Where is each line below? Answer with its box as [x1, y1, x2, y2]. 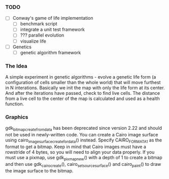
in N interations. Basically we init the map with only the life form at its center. [5, 85, 165, 91]
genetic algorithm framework [20, 49, 81, 55]
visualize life [20, 38, 47, 44]
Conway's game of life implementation [12, 15, 93, 21]
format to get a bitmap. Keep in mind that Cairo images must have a [5, 144, 146, 150]
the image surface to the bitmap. [5, 167, 74, 173]
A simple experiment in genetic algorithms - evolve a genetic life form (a [5, 74, 156, 80]
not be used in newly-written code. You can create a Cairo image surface [5, 132, 158, 138]
